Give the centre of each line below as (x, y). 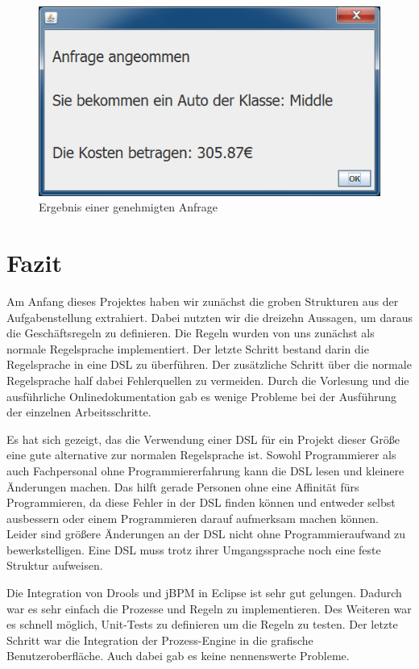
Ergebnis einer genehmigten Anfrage (129, 207)
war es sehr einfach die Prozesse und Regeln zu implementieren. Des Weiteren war (209, 608)
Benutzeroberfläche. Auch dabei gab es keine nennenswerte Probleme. (178, 656)
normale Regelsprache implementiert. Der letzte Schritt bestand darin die (188, 348)
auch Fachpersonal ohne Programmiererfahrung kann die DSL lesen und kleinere (205, 470)
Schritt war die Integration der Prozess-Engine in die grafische (160, 640)
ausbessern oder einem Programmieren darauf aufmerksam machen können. (193, 518)
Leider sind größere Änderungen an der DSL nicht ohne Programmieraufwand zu (206, 534)
